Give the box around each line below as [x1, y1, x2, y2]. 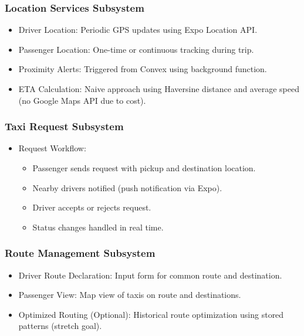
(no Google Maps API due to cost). [18, 94, 146, 106]
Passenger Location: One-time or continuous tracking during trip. [18, 43, 254, 55]
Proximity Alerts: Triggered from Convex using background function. [18, 63, 267, 75]
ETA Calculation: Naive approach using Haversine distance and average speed [18, 83, 299, 94]
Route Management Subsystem [5, 246, 156, 260]
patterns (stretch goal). [18, 320, 102, 332]
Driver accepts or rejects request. [32, 201, 151, 213]
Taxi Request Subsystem [5, 119, 124, 134]
